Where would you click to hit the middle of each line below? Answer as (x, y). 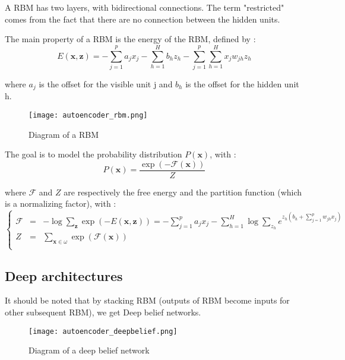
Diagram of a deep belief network (89, 350)
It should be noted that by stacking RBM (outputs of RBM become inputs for (147, 300)
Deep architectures (64, 275)
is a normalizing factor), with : (61, 203)
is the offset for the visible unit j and (106, 83)
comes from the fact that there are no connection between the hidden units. (143, 19)
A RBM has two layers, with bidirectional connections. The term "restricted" (145, 7)
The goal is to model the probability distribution (94, 154)
